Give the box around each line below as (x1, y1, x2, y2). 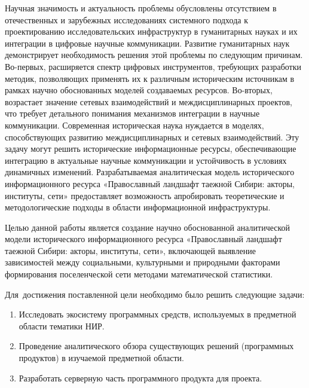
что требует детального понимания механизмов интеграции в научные (5, 107, 260, 120)
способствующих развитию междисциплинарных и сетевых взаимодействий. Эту (5, 130, 299, 143)
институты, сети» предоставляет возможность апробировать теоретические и (5, 189, 284, 201)
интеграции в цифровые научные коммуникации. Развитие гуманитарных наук (5, 36, 290, 49)
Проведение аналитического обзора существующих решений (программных (19, 340, 294, 352)
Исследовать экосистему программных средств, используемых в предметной (19, 308, 296, 320)
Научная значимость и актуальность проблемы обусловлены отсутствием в (5, 2, 277, 14)
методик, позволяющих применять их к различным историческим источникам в (5, 72, 295, 84)
